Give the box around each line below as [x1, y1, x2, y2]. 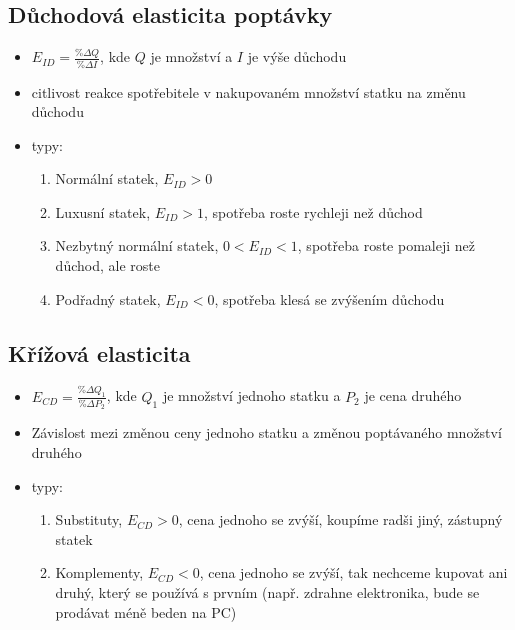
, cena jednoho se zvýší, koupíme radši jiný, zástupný [178, 509, 503, 530]
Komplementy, [55, 562, 144, 583]
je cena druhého [364, 385, 462, 406]
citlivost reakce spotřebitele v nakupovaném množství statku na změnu [31, 81, 466, 102]
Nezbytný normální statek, [55, 235, 219, 256]
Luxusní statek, [55, 201, 151, 222]
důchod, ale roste [55, 255, 160, 276]
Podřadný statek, [55, 288, 161, 309]
